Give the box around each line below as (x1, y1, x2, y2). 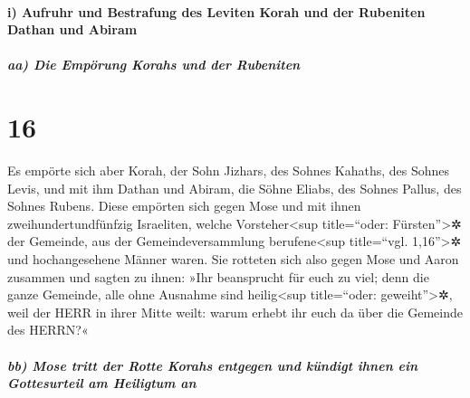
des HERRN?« (7, 320, 89, 339)
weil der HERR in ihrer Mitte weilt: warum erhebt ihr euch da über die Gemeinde (7, 302, 464, 321)
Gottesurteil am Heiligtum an (7, 374, 197, 393)
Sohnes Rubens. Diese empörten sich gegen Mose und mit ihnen (7, 196, 361, 215)
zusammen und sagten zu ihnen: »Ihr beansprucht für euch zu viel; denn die (7, 267, 429, 286)
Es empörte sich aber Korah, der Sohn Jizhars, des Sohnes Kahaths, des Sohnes (7, 161, 450, 180)
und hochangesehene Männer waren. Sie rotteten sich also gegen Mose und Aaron (7, 250, 459, 269)
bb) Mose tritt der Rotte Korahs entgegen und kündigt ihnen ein (7, 355, 418, 374)
